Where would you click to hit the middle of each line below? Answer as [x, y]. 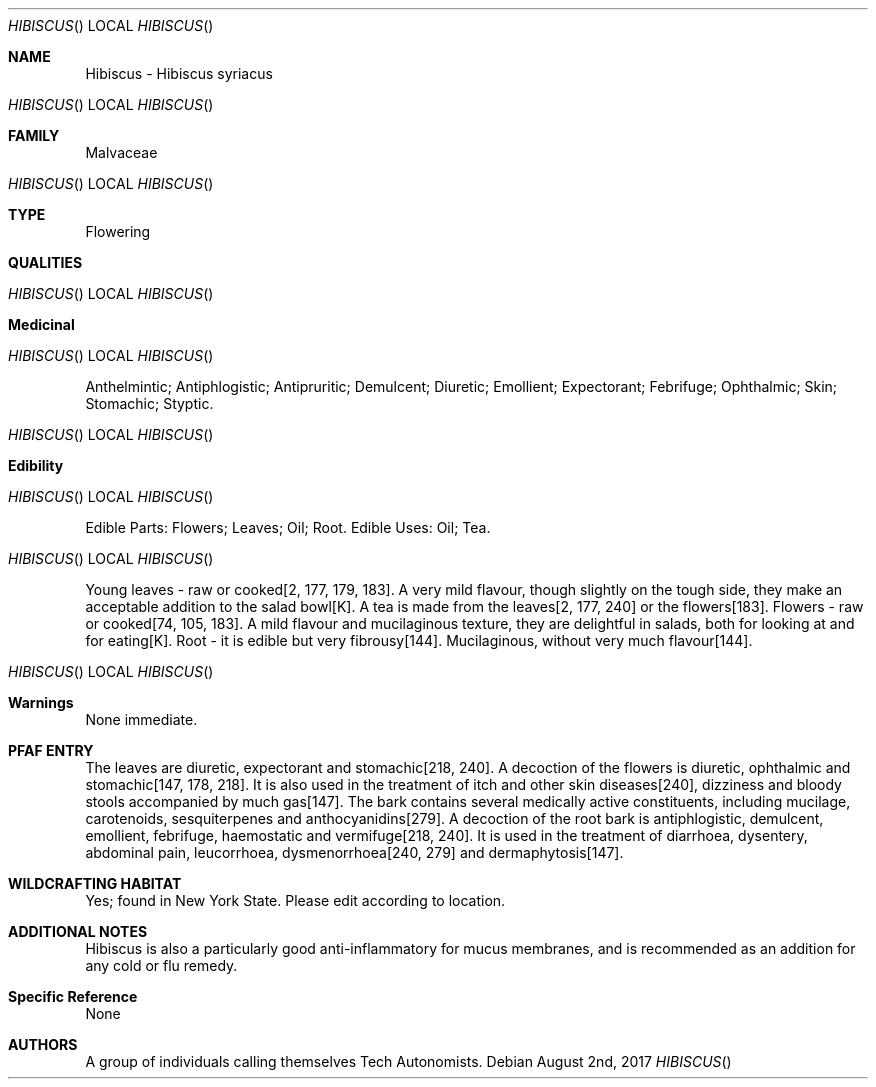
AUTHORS [43, 1044]
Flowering [118, 231]
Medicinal [41, 324]
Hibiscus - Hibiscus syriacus [179, 73]
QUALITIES [45, 262]
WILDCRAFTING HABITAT [95, 883]
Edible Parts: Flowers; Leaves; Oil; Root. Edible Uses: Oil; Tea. [288, 527]
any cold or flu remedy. [161, 965]
